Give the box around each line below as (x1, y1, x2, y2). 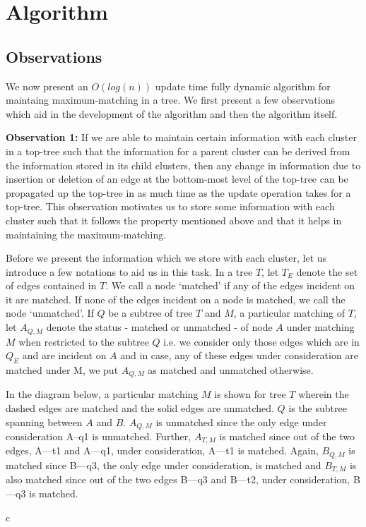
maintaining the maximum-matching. (6, 226, 167, 241)
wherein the (298, 387, 349, 401)
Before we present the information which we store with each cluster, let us (6, 250, 327, 265)
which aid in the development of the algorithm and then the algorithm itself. (6, 106, 338, 121)
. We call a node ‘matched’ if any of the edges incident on (105, 278, 355, 293)
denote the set (296, 264, 358, 279)
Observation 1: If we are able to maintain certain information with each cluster (6, 130, 357, 145)
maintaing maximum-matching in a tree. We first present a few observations (6, 92, 335, 107)
